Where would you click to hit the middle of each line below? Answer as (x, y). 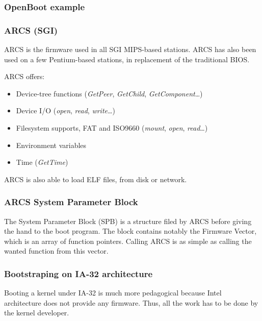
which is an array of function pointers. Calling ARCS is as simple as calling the (128, 241)
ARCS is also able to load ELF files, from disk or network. (96, 179)
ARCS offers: (24, 76)
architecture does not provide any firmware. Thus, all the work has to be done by (131, 302)
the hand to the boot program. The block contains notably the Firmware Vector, (130, 231)
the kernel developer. (37, 313)
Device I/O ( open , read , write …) (65, 110)
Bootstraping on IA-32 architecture (78, 273)
